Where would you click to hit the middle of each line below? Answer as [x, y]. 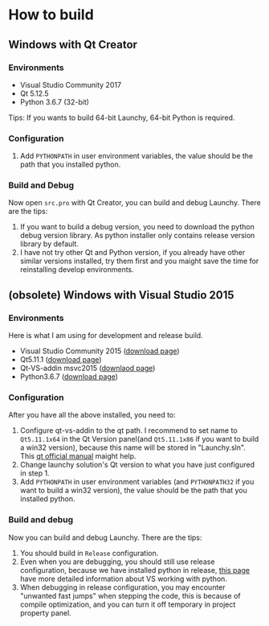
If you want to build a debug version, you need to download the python [137, 227]
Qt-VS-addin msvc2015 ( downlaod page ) [88, 369]
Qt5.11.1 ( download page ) [61, 360]
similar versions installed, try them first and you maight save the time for [139, 261]
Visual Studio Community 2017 [71, 84]
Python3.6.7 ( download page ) [69, 377]
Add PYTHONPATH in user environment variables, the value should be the [137, 156]
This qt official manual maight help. [78, 456]
